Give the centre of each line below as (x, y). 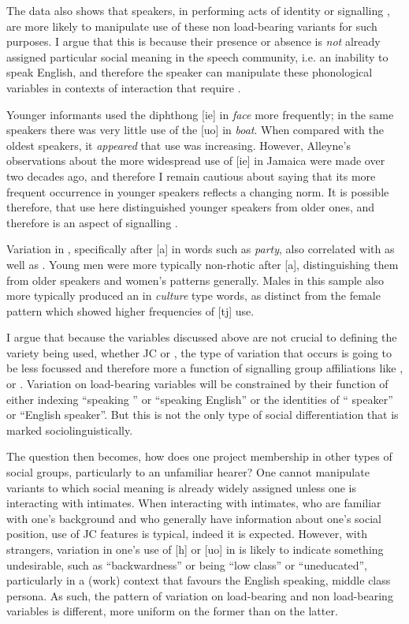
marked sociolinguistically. (70, 430)
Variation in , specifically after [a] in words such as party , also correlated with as (201, 249)
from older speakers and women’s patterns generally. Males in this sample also (195, 280)
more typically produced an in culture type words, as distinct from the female (193, 295)
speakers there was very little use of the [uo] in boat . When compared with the (195, 130)
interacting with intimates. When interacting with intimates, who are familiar (194, 503)
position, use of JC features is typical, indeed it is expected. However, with (187, 534)
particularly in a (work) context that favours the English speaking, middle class (199, 580)
